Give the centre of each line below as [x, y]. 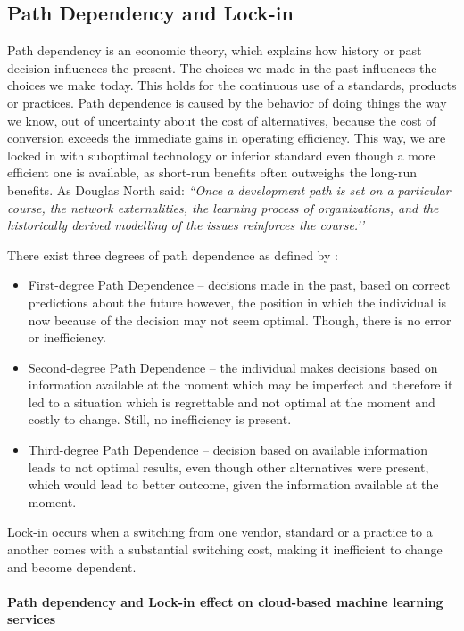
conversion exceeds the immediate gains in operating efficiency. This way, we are [227, 138]
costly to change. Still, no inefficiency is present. [160, 419]
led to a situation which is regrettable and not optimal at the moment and [232, 402]
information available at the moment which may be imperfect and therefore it [240, 385]
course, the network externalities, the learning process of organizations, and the [223, 207]
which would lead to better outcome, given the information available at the [233, 484]
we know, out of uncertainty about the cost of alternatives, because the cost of [222, 120]
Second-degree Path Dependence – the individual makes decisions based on [233, 367]
